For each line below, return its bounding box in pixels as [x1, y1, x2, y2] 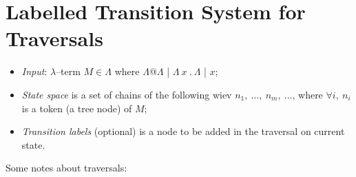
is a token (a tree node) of [21, 101, 132, 115]
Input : [21, 64, 48, 79]
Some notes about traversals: [6, 160, 127, 175]
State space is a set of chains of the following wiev [21, 87, 232, 101]
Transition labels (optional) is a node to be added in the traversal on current [21, 124, 345, 138]
